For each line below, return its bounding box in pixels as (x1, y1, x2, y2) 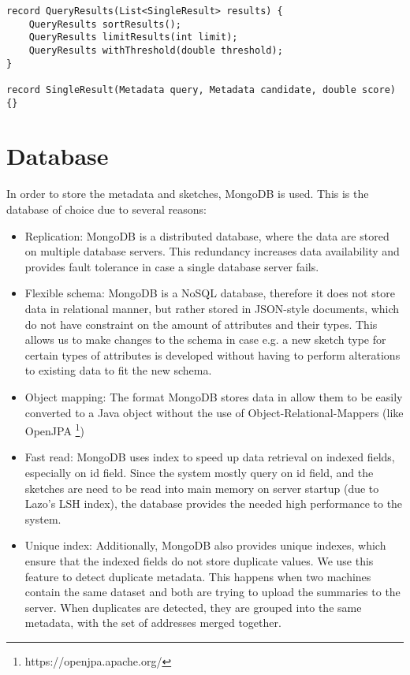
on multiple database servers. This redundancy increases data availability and (24, 243, 400, 259)
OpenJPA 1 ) (24, 420, 84, 438)
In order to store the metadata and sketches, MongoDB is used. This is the (6, 185, 369, 202)
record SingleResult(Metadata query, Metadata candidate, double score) (6, 84, 396, 95)
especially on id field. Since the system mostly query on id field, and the (24, 464, 374, 480)
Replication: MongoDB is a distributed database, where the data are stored (24, 227, 389, 244)
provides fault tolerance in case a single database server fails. (24, 258, 319, 274)
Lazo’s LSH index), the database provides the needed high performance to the (24, 495, 403, 512)
